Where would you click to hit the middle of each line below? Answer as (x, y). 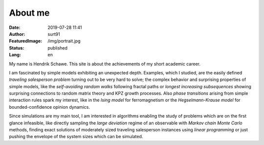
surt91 (54, 34)
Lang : (15, 55)
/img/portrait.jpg (64, 41)
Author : (17, 34)
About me (29, 13)
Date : (15, 27)
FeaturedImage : (26, 41)
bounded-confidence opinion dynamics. (49, 107)
